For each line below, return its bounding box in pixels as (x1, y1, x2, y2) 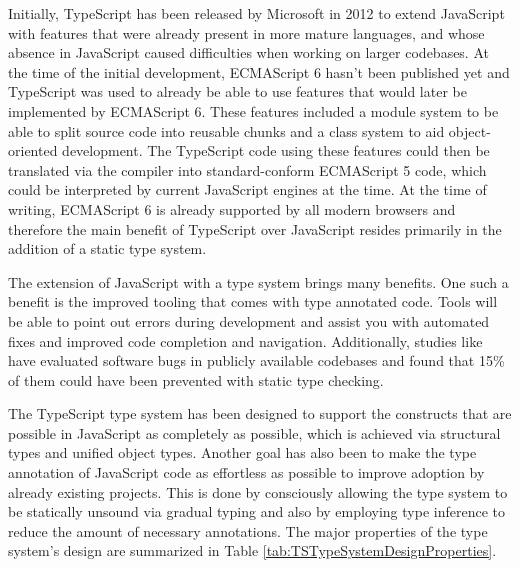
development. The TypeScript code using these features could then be (62, 140, 490, 161)
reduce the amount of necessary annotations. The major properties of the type (8, 520, 488, 541)
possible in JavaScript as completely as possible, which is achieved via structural (8, 422, 501, 443)
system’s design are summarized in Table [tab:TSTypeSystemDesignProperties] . (8, 540, 497, 561)
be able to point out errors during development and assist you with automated (8, 310, 490, 331)
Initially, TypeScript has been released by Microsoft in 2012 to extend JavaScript (8, 3, 505, 23)
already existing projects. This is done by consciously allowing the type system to (8, 481, 508, 502)
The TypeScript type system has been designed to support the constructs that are (8, 403, 512, 424)
